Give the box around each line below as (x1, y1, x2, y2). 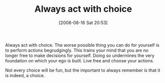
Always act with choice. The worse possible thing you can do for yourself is (5, 42, 160, 48)
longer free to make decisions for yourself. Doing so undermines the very (5, 53, 155, 58)
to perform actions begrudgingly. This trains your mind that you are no (5, 47, 149, 53)
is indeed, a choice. (5, 72, 45, 78)
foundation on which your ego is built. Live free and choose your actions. (5, 57, 155, 63)
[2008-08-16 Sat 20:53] (58, 20, 108, 26)
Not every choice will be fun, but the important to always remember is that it (5, 67, 161, 73)
